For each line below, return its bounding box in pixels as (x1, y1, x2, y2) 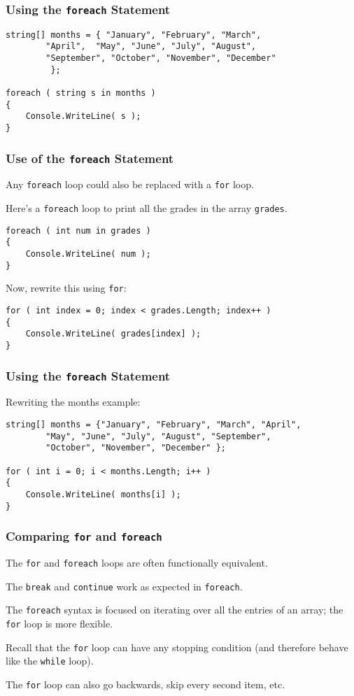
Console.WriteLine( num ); (25, 249, 151, 260)
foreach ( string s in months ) (6, 88, 156, 99)
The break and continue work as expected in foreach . (6, 578, 243, 593)
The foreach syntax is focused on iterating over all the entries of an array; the (6, 602, 344, 617)
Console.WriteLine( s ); (25, 111, 141, 122)
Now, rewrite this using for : (6, 280, 127, 295)
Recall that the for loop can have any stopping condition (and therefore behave (6, 639, 348, 654)
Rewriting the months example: (6, 395, 141, 409)
